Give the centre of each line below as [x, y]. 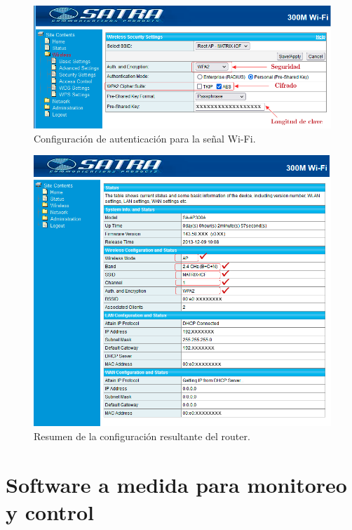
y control [50, 511]
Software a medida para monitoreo [176, 484]
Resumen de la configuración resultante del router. [142, 436]
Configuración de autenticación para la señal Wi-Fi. [145, 138]
